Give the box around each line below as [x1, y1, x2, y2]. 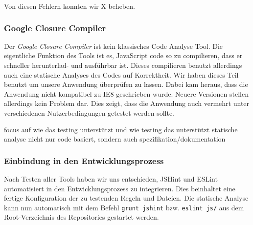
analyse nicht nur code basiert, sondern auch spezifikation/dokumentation [4, 134, 226, 144]
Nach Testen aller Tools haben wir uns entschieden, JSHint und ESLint [4, 173, 218, 184]
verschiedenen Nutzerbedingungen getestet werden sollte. [4, 107, 174, 118]
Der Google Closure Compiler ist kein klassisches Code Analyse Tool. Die [4, 41, 223, 51]
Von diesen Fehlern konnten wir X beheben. [4, 1, 135, 11]
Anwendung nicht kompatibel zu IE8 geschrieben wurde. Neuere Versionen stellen [4, 88, 249, 99]
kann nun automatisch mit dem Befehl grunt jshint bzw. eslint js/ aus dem [4, 202, 244, 212]
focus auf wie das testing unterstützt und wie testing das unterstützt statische [4, 124, 238, 134]
